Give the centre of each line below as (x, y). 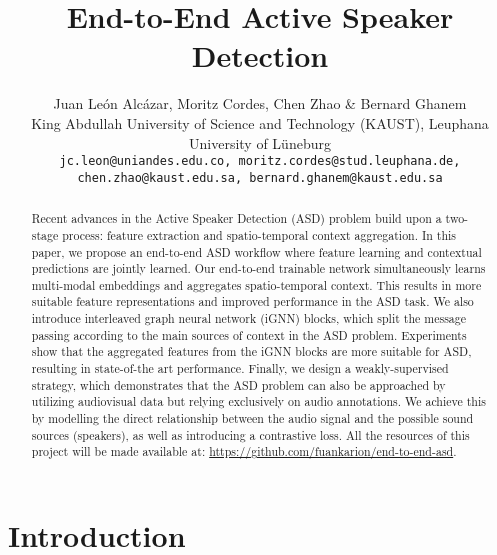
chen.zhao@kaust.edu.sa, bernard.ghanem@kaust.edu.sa (260, 177)
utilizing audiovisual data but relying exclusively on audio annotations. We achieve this (258, 401)
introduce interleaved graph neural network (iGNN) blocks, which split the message (248, 318)
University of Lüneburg (260, 142)
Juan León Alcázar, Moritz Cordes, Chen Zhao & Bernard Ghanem (260, 103)
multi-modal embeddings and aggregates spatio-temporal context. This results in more (256, 284)
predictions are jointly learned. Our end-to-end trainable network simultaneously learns (258, 268)
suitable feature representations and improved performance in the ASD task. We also (252, 301)
